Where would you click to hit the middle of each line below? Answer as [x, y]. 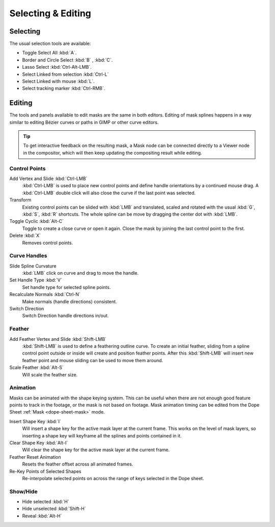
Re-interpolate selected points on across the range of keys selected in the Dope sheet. [113, 478]
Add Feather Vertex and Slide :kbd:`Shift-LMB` [58, 339]
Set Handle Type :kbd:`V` [36, 280]
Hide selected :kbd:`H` [46, 502]
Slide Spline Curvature [33, 266]
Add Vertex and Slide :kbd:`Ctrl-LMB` [48, 179]
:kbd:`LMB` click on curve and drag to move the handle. [80, 273]
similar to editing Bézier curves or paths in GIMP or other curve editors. [84, 122]
